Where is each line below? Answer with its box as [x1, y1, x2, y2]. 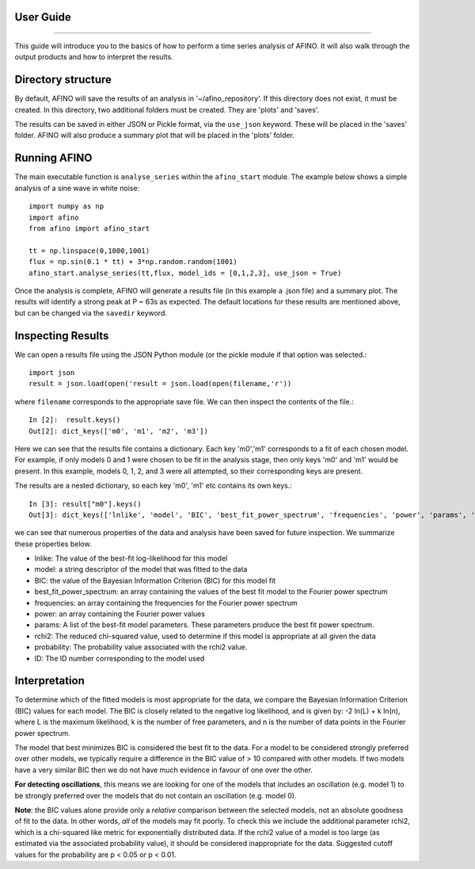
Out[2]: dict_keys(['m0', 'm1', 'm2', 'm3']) [28, 427, 209, 435]
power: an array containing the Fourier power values [34, 609, 206, 618]
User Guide [14, 10, 71, 24]
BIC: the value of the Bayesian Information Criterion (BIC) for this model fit [34, 576, 276, 585]
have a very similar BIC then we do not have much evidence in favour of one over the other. [14, 765, 313, 775]
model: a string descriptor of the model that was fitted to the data [34, 565, 248, 574]
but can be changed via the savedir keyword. [14, 308, 168, 317]
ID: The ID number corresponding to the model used [34, 653, 205, 663]
